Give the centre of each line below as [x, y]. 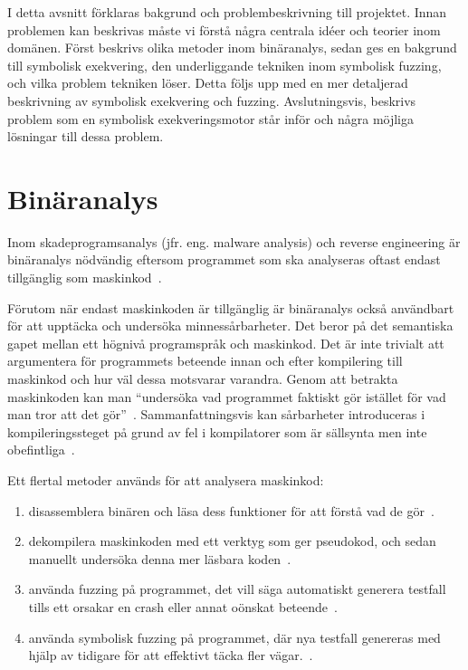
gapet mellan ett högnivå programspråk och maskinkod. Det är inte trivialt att [226, 343]
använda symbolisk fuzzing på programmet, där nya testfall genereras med [234, 637]
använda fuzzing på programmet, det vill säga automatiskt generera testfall [237, 589]
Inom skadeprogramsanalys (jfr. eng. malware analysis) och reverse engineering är [234, 241]
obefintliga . [41, 450]
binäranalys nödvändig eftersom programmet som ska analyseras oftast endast [224, 259]
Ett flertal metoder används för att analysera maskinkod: [166, 480]
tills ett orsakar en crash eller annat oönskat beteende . [183, 606]
